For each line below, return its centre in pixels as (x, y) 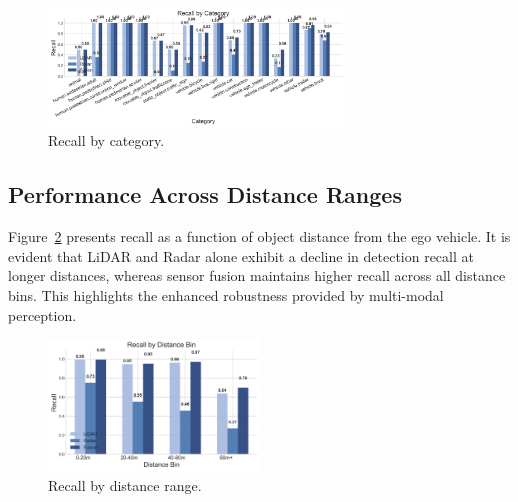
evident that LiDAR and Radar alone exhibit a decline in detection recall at (241, 255)
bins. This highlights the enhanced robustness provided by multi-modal (226, 295)
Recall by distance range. (125, 484)
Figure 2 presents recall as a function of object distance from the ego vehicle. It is (259, 236)
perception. (42, 314)
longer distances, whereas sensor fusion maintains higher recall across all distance (257, 275)
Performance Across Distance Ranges (205, 194)
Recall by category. (106, 140)
